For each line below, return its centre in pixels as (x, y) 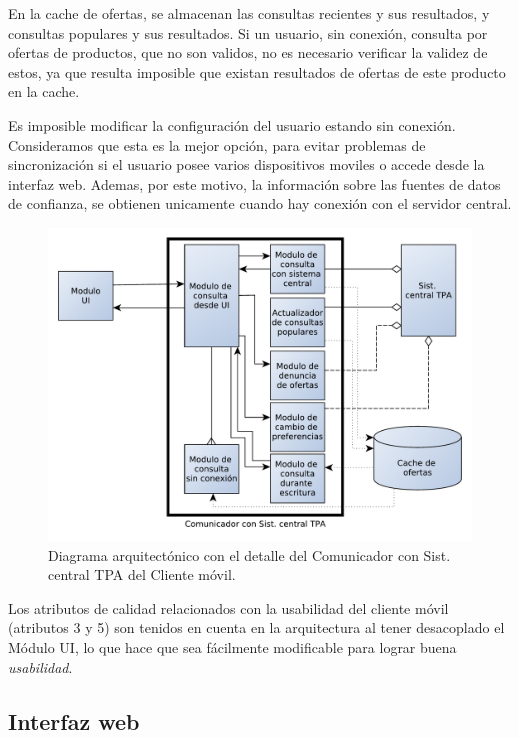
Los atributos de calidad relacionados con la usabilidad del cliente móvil (228, 607)
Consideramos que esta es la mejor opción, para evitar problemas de (217, 144)
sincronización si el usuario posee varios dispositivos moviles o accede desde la (246, 164)
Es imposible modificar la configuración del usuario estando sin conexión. (232, 124)
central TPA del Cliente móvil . (142, 574)
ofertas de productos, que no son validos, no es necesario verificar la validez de (248, 52)
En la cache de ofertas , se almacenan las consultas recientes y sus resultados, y (249, 13)
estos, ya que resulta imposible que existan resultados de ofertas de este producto (257, 71)
